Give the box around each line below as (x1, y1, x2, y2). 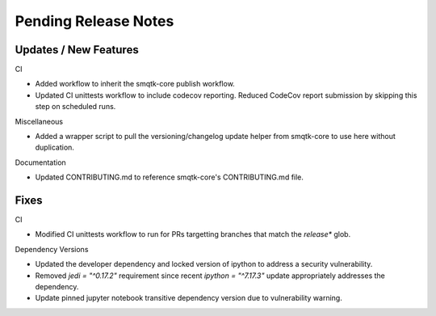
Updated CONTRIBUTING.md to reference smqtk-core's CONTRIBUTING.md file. (35, 172, 304, 182)
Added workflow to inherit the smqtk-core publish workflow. (35, 79, 236, 89)
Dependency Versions (15, 244, 89, 254)
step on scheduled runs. (35, 102, 116, 112)
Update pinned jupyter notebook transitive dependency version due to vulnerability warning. (35, 293, 342, 303)
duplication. (35, 142, 74, 153)
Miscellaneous (15, 116, 64, 126)
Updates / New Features (15, 43, 139, 57)
